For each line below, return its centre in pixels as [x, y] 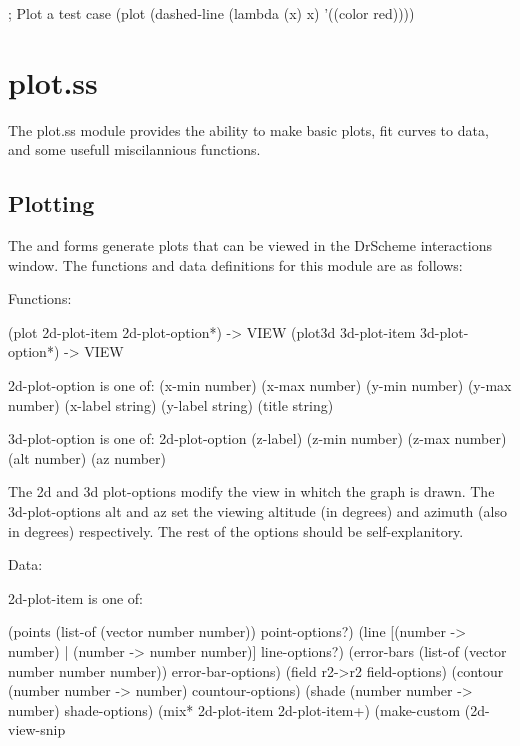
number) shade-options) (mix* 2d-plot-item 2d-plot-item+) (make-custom [234, 709]
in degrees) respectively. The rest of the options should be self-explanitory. [236, 530]
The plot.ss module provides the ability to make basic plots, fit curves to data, [248, 129]
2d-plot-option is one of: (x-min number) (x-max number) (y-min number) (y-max [260, 385]
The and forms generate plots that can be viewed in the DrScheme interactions [250, 245]
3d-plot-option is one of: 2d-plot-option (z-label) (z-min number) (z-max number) [257, 438]
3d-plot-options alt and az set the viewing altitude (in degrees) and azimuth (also [257, 511]
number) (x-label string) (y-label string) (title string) [171, 404]
